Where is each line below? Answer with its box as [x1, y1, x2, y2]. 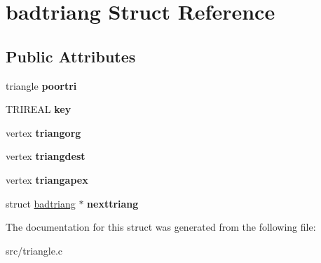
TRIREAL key [6, 102, 71, 116]
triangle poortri [6, 78, 77, 93]
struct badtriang [6, 196, 76, 210]
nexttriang [87, 196, 139, 210]
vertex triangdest [6, 149, 86, 163]
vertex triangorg [6, 125, 81, 140]
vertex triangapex [6, 172, 88, 187]
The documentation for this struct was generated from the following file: [6, 220, 316, 234]
